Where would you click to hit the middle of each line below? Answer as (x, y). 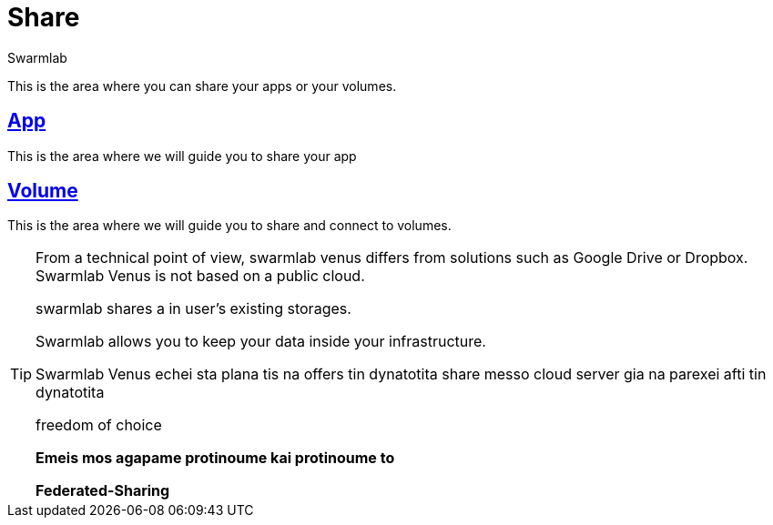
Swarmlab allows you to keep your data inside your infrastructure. (261, 342)
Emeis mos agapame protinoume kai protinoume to (215, 458)
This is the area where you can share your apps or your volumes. (202, 86)
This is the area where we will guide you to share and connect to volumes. (229, 226)
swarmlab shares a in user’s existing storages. (193, 309)
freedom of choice (99, 425)
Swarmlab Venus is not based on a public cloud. (200, 276)
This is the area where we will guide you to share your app (182, 156)
